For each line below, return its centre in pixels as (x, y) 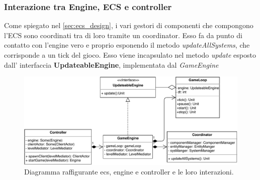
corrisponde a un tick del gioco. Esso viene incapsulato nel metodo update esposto (130, 55)
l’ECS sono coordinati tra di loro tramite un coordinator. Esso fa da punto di (123, 35)
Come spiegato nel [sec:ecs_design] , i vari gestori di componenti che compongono (129, 25)
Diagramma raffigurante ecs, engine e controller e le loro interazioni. (129, 172)
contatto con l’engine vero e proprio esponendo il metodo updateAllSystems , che (127, 45)
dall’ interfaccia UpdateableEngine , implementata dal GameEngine (111, 64)
